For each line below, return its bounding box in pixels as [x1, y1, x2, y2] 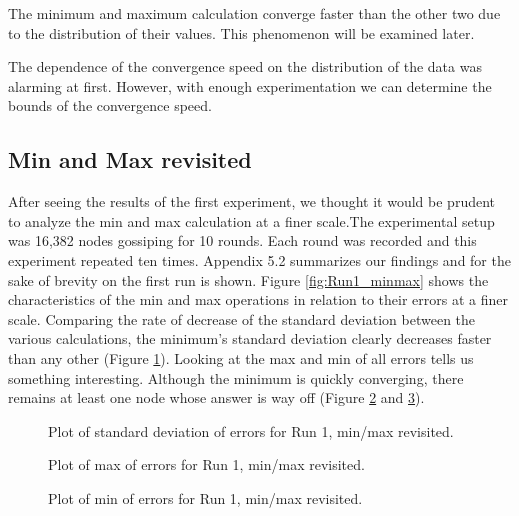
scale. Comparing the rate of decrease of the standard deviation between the [8, 308, 476, 329]
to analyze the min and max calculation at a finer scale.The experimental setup [8, 210, 495, 231]
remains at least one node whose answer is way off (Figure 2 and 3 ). [8, 387, 425, 408]
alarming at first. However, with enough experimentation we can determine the [8, 75, 492, 96]
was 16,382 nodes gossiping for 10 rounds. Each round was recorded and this [8, 230, 477, 251]
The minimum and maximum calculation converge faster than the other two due [8, 3, 501, 23]
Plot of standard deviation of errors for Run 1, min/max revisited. [48, 420, 454, 441]
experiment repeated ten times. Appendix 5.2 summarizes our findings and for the [8, 249, 511, 270]
